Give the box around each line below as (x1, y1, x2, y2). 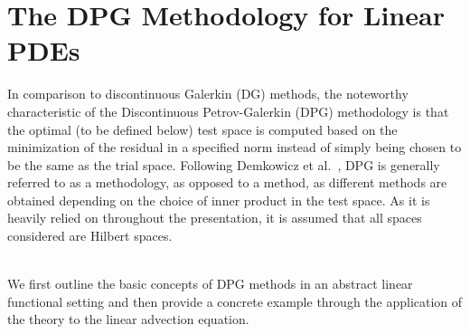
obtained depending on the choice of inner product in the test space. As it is (7, 190, 430, 209)
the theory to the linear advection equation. (7, 310, 249, 329)
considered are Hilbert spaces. (7, 226, 173, 245)
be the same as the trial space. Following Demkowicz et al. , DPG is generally (7, 155, 440, 174)
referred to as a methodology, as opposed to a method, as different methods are (7, 173, 447, 192)
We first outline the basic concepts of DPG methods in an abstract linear (7, 274, 413, 293)
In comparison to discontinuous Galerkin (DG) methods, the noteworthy (7, 84, 409, 103)
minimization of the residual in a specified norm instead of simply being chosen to (7, 138, 462, 157)
